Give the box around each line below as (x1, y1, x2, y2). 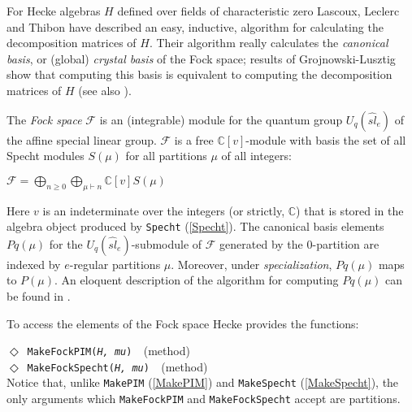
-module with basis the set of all (245, 131, 406, 148)
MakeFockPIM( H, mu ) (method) (27, 342, 190, 359)
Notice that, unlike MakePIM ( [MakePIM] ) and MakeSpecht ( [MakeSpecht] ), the (7, 374, 399, 391)
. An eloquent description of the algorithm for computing (54, 271, 339, 288)
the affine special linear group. (7, 131, 157, 148)
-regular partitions (69, 255, 161, 272)
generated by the (219, 235, 303, 252)
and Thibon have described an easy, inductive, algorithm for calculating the (7, 18, 384, 35)
